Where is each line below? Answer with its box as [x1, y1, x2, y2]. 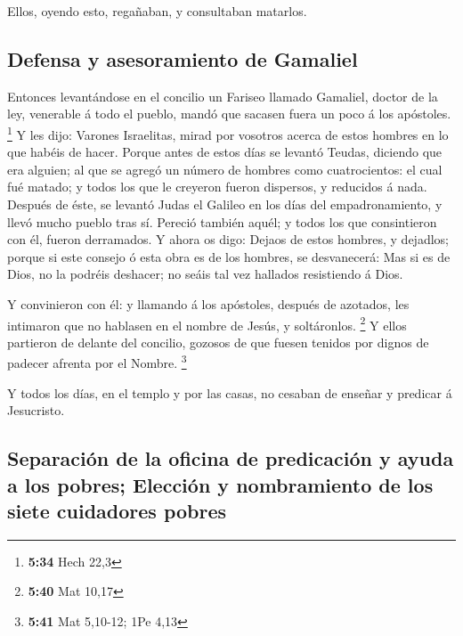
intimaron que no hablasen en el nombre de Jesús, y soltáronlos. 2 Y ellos [7, 313, 407, 334]
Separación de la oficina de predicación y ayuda [7, 444, 454, 472]
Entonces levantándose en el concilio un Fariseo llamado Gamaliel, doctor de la [7, 86, 438, 105]
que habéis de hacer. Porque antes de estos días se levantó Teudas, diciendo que [7, 143, 443, 161]
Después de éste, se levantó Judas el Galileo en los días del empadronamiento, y [7, 195, 443, 214]
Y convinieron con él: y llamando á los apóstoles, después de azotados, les [7, 294, 410, 313]
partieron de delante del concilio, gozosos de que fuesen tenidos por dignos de [7, 332, 429, 351]
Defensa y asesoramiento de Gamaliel [7, 45, 358, 72]
